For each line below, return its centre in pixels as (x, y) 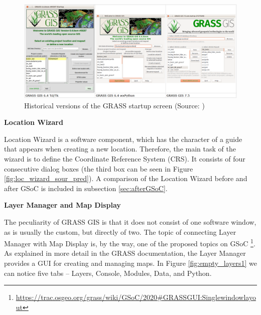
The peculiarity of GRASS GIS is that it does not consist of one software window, (130, 221)
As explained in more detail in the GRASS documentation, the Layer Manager (125, 253)
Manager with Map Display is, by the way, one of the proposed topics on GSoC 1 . (130, 243)
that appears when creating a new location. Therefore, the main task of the (120, 149)
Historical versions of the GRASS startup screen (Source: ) (114, 105)
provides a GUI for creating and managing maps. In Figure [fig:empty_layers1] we (130, 263)
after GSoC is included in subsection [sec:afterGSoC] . (86, 188)
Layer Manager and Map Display (62, 205)
